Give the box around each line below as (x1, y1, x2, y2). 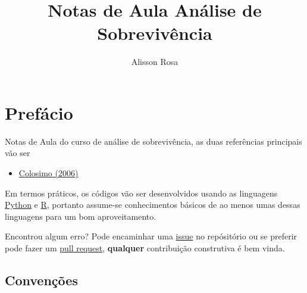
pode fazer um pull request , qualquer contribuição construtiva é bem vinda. (5, 242, 285, 254)
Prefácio (5, 100, 73, 124)
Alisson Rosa (131, 55, 178, 68)
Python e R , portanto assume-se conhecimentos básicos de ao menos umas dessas (5, 198, 300, 211)
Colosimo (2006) (18, 167, 79, 179)
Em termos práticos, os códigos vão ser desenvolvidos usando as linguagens (5, 186, 278, 199)
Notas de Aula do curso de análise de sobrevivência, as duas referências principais (5, 135, 302, 147)
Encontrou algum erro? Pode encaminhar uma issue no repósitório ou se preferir (5, 230, 297, 242)
